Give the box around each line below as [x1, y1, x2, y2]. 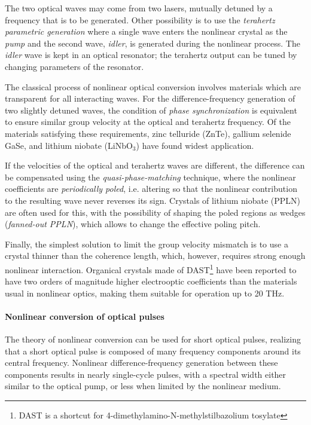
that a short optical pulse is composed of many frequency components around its [5, 344, 301, 357]
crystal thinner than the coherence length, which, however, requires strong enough [5, 249, 306, 262]
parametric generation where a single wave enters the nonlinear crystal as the [5, 25, 288, 38]
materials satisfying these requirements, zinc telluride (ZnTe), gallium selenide [5, 127, 291, 139]
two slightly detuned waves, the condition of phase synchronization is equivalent [5, 103, 297, 116]
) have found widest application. [136, 139, 254, 151]
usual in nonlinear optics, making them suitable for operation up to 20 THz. [5, 286, 285, 299]
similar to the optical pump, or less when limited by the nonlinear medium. [5, 380, 281, 392]
